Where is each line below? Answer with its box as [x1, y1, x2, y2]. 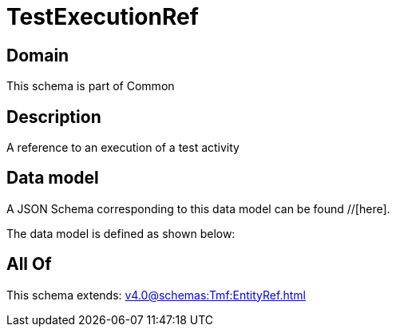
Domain [6, 45, 69, 65]
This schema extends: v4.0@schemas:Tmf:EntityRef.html [6, 287, 306, 302]
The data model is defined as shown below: [6, 226, 236, 240]
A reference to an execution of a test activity [6, 141, 240, 155]
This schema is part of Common [6, 79, 175, 93]
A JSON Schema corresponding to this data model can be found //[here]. [6, 201, 390, 216]
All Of [6, 254, 52, 275]
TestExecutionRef [6, 3, 199, 30]
